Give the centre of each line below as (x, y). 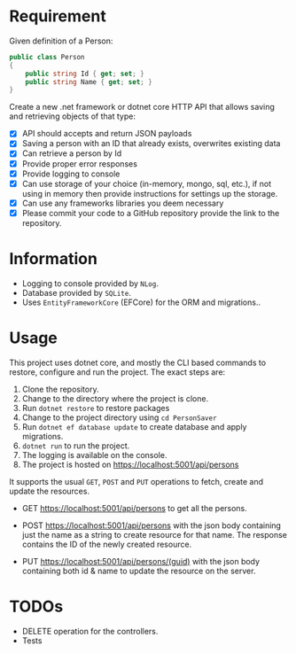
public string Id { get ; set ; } (85, 74)
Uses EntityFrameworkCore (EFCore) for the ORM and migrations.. (141, 302)
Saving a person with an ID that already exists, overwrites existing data (151, 144)
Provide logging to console (71, 174)
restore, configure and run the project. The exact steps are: (117, 372)
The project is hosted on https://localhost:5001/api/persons (130, 464)
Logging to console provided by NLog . (90, 283)
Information (53, 259)
